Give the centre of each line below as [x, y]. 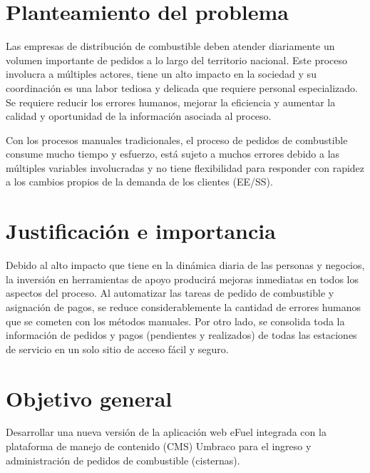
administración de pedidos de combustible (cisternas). [123, 460]
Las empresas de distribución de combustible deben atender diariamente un [170, 46]
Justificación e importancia [141, 231]
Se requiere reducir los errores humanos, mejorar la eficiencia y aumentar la [171, 102]
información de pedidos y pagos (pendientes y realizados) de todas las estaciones [181, 335]
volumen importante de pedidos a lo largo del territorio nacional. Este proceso [177, 60]
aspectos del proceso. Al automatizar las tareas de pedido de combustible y [170, 293]
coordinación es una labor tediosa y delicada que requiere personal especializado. [182, 87]
